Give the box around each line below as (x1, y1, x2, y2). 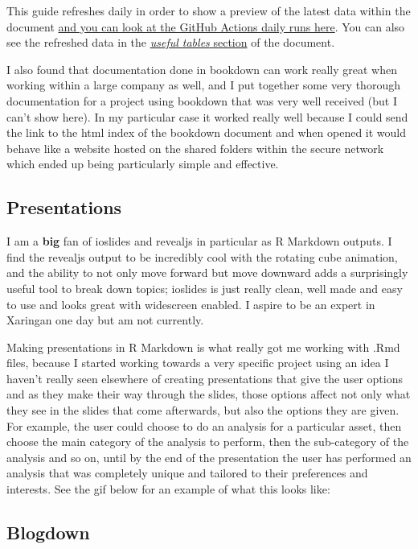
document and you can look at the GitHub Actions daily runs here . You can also (6, 18, 405, 35)
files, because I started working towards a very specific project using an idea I (6, 354, 389, 371)
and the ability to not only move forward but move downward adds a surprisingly (6, 264, 408, 281)
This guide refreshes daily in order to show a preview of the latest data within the (6, 2, 411, 19)
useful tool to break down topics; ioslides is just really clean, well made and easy (6, 279, 403, 296)
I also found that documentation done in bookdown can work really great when (6, 60, 397, 77)
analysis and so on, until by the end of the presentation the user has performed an (6, 448, 412, 465)
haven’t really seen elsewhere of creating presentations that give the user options (6, 369, 403, 386)
